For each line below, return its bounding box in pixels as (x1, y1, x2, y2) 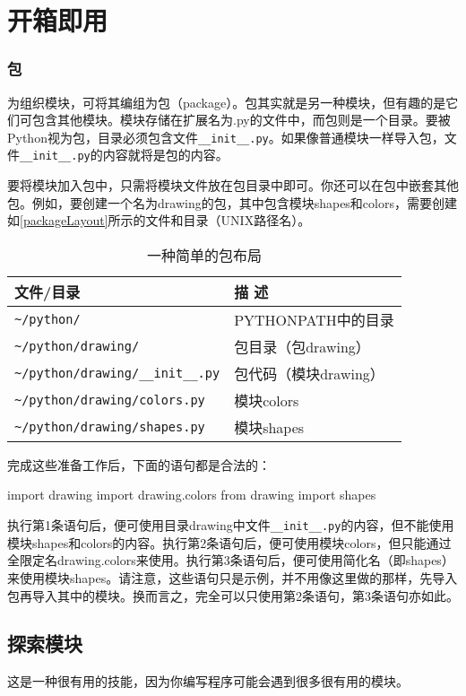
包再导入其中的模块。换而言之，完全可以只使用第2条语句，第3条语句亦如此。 (7, 586, 459, 605)
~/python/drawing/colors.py (14, 392, 205, 407)
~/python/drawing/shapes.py (14, 419, 205, 434)
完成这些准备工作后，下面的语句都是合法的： (7, 455, 271, 474)
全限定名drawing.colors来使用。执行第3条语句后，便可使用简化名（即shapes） (7, 551, 454, 570)
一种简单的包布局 (146, 244, 262, 265)
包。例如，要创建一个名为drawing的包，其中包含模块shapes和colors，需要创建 (7, 193, 457, 212)
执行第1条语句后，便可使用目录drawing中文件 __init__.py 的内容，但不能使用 (7, 516, 454, 535)
